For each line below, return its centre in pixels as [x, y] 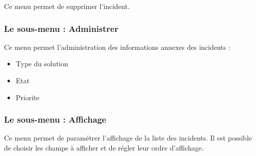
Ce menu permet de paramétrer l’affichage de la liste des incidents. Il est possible [128, 138]
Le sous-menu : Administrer [61, 28]
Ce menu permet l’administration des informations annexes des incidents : [117, 47]
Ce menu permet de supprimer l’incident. [67, 6]
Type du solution [42, 64]
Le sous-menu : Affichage [55, 119]
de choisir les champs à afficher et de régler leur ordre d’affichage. [104, 148]
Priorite [27, 97]
